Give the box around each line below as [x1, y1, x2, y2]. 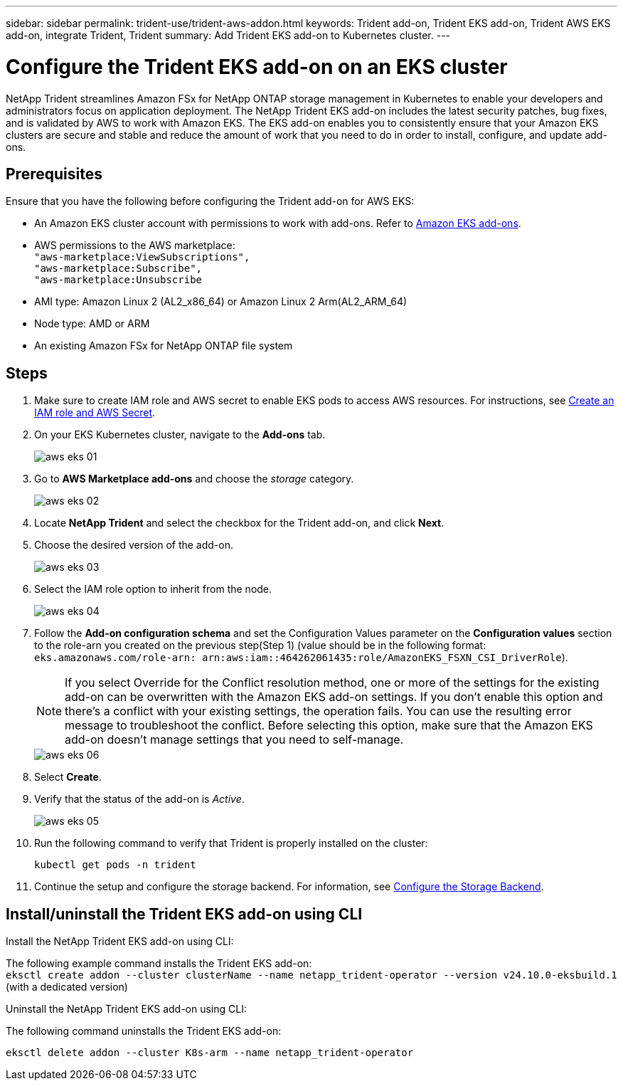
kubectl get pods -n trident [34, 859, 196, 871]
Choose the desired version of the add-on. [34, 539, 233, 552]
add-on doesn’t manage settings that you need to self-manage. [65, 732, 404, 747]
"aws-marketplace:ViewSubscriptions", [34, 251, 250, 263]
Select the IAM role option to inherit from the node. [34, 583, 272, 596]
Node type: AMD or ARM [34, 317, 150, 330]
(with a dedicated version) [6, 981, 128, 993]
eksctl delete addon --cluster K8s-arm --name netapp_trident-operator [6, 1047, 414, 1059]
